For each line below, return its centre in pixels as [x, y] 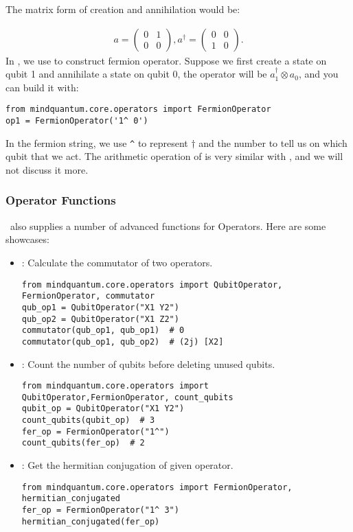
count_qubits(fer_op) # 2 [83, 443]
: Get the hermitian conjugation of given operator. [127, 465]
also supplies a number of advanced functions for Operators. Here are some [168, 225]
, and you [318, 74]
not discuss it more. [47, 169]
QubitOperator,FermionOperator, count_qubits [127, 397]
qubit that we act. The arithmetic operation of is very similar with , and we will [174, 156]
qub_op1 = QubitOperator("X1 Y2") [100, 307]
